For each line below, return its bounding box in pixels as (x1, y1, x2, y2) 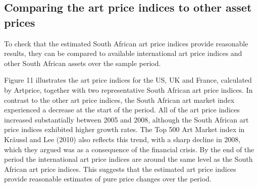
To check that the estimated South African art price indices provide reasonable (4, 38, 248, 48)
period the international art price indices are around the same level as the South (4, 154, 253, 164)
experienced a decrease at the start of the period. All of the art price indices (4, 104, 240, 115)
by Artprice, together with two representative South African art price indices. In (4, 84, 253, 95)
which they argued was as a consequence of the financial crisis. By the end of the (4, 144, 254, 154)
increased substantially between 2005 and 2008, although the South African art (4, 114, 249, 124)
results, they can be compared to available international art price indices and (4, 48, 242, 58)
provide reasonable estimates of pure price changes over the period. (4, 173, 212, 184)
